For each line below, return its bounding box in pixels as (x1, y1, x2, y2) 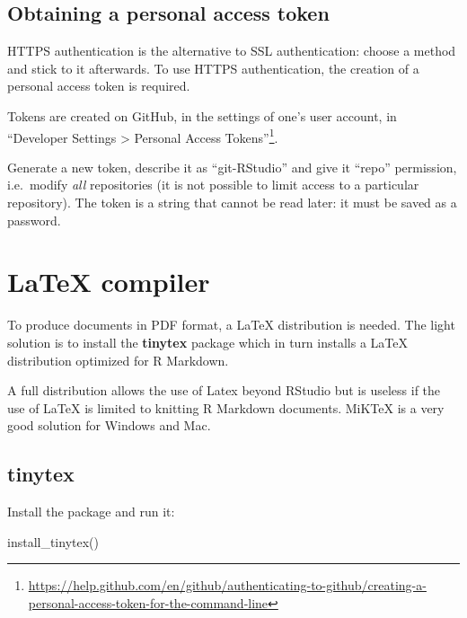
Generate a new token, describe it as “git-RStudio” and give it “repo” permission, (7, 157, 457, 176)
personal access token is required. (7, 76, 190, 95)
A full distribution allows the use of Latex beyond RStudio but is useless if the (7, 381, 441, 400)
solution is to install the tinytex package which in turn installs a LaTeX (7, 332, 408, 351)
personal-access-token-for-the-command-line (28, 593, 269, 612)
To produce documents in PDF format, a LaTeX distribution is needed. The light (7, 315, 455, 334)
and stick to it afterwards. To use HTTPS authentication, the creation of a (7, 58, 419, 77)
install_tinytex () (7, 532, 100, 551)
